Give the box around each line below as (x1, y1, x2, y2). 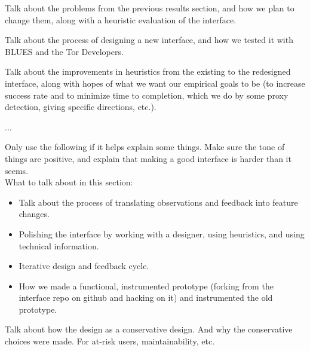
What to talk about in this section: (5, 176, 133, 188)
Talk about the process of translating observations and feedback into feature (19, 196, 298, 208)
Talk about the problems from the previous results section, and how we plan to (5, 2, 294, 14)
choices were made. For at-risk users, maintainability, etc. (5, 335, 215, 347)
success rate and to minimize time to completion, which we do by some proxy (5, 88, 288, 101)
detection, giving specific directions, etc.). (5, 100, 156, 113)
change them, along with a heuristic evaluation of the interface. (5, 13, 237, 26)
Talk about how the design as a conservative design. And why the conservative (5, 323, 293, 335)
